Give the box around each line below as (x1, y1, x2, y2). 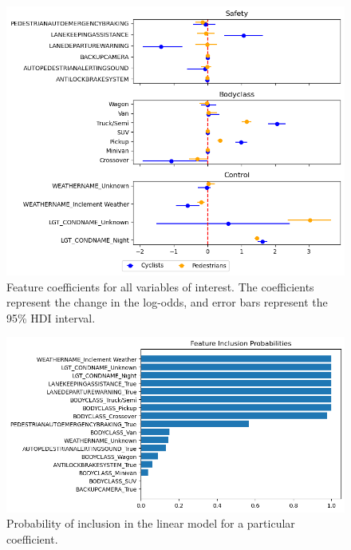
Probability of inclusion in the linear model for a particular (6, 515, 295, 532)
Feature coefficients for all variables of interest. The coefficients (6, 278, 314, 295)
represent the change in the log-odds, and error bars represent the (6, 294, 328, 311)
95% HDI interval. (6, 309, 96, 326)
